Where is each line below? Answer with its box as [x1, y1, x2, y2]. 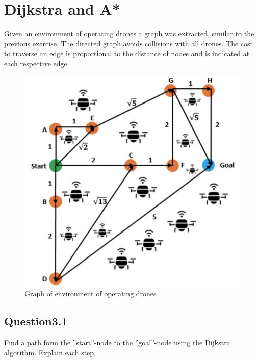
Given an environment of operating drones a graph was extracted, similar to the [4, 28, 254, 39]
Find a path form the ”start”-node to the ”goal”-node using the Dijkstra [4, 337, 230, 348]
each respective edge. [4, 58, 69, 68]
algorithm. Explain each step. [4, 347, 96, 357]
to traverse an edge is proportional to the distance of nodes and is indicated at [4, 48, 250, 59]
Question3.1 [4, 313, 68, 329]
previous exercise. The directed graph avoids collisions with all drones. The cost [4, 38, 253, 48]
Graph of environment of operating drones [24, 288, 157, 299]
